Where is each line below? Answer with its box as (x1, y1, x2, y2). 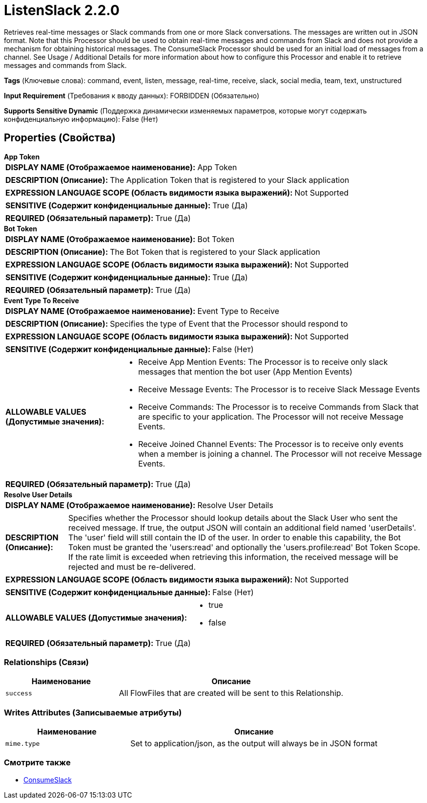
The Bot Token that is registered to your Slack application (110, 246, 321, 257)
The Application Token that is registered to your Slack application (110, 175, 349, 185)
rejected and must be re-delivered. (68, 561, 196, 572)
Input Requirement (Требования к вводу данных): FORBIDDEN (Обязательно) (4, 91, 260, 100)
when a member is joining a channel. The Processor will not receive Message (138, 448, 422, 459)
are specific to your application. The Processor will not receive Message (138, 411, 404, 422)
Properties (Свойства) (4, 132, 116, 144)
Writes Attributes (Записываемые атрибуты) (4, 707, 182, 717)
